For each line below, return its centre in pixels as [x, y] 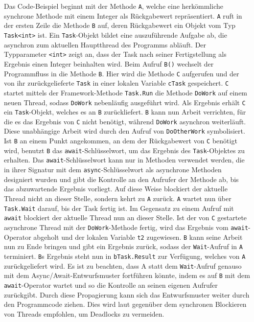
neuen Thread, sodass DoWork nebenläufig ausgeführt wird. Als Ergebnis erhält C [125, 102]
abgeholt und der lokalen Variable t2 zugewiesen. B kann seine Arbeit [138, 237]
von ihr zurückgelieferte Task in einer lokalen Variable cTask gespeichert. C [116, 83]
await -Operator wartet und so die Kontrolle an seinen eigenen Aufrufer [111, 285]
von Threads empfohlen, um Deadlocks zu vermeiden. [84, 313]
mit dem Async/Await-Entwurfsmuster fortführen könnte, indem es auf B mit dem [127, 275]
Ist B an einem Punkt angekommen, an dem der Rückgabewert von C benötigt [121, 141]
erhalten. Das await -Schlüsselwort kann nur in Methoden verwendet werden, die [124, 160]
